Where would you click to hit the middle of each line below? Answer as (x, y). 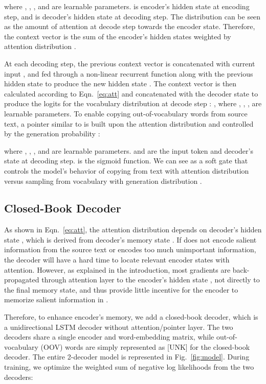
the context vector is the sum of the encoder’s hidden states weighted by (118, 36)
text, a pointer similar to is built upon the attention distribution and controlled (129, 123)
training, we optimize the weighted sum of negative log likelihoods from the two (129, 367)
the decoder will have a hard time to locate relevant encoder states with (117, 260)
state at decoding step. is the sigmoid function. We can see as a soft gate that (126, 161)
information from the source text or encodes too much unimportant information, (130, 249)
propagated (22, 280)
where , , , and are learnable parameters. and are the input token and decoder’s (129, 150)
